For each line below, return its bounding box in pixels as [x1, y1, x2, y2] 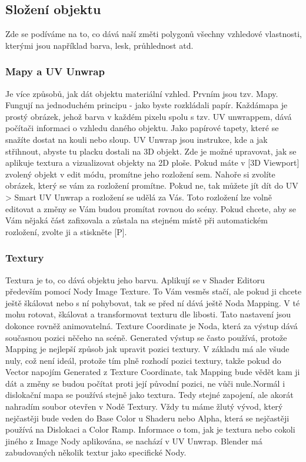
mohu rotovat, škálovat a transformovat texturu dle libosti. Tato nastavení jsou [5, 308, 291, 320]
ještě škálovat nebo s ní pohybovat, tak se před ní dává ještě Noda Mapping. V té [5, 296, 300, 309]
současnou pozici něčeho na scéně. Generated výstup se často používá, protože [5, 331, 287, 343]
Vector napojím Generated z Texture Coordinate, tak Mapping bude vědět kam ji [5, 366, 300, 378]
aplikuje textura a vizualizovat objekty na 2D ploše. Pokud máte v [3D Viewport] [5, 156, 300, 169]
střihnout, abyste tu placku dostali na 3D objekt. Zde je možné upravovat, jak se [5, 145, 297, 157]
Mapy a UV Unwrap [5, 64, 105, 79]
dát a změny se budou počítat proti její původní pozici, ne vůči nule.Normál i [5, 377, 285, 389]
